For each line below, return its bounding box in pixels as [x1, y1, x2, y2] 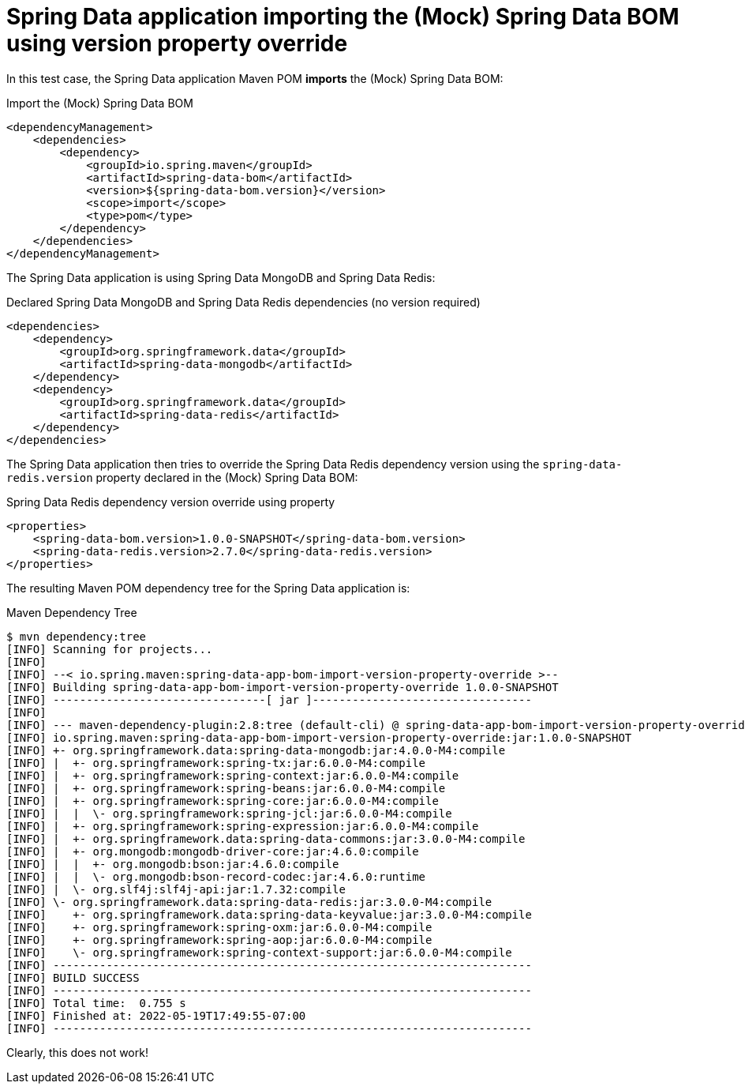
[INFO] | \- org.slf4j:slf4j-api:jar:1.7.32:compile [6, 882, 346, 896]
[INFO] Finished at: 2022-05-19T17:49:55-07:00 [6, 1009, 306, 1022]
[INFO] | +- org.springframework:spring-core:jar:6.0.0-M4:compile [6, 794, 439, 807]
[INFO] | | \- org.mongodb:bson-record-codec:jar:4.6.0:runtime [6, 870, 426, 883]
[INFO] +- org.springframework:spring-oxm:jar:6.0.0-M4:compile [6, 920, 432, 934]
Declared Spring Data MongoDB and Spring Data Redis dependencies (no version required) [6, 295, 481, 309]
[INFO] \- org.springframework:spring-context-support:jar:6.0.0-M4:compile [6, 945, 512, 959]
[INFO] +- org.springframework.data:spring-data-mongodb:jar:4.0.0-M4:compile [6, 743, 506, 757]
